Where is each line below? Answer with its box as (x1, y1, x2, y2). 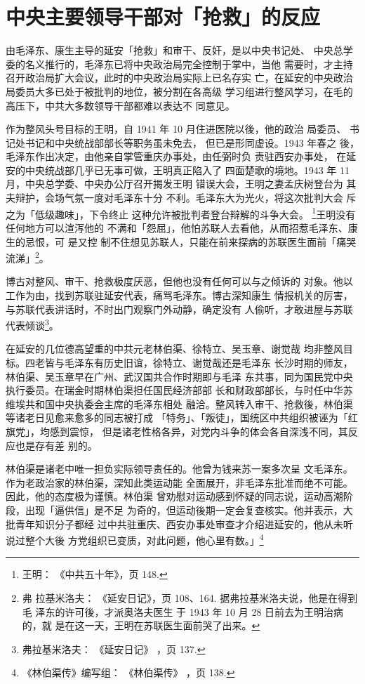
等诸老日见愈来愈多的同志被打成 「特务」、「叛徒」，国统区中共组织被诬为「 (6, 410, 348, 425)
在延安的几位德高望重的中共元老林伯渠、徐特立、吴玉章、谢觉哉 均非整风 (6, 341, 343, 356)
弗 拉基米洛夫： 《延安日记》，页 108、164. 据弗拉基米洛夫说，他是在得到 (22, 590, 358, 605)
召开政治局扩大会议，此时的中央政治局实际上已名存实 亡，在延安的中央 (6, 70, 333, 85)
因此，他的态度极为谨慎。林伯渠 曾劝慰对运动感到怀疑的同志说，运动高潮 (6, 489, 343, 504)
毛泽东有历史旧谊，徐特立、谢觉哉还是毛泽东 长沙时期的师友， (64, 355, 353, 369)
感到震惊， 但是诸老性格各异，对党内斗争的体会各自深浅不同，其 (49, 423, 348, 438)
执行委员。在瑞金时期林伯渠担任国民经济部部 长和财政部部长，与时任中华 (6, 383, 343, 397)
